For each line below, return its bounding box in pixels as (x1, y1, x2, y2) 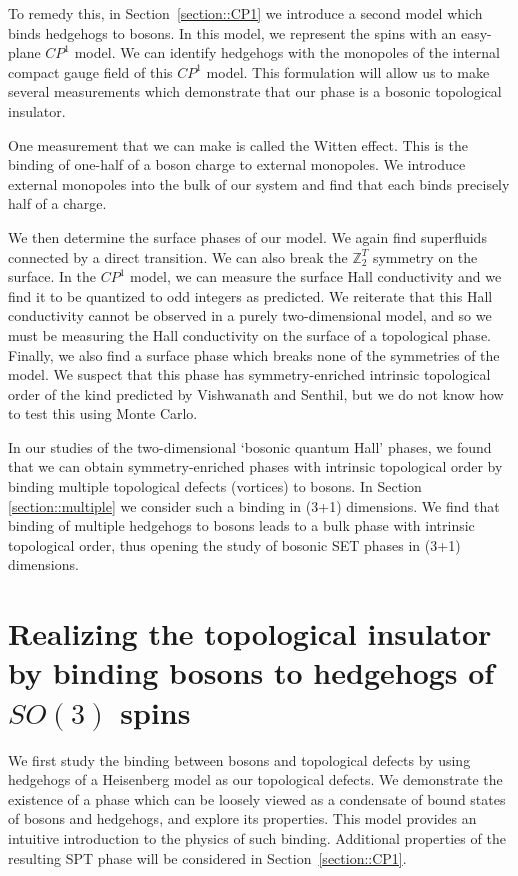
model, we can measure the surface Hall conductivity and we (130, 266, 502, 287)
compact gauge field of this (8, 61, 173, 82)
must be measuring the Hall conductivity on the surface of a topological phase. (8, 324, 491, 345)
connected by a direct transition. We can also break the (8, 246, 348, 267)
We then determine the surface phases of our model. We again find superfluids (8, 226, 487, 247)
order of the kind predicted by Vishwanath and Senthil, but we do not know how (8, 383, 504, 404)
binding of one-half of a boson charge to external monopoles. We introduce (8, 154, 466, 175)
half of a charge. (8, 193, 107, 214)
